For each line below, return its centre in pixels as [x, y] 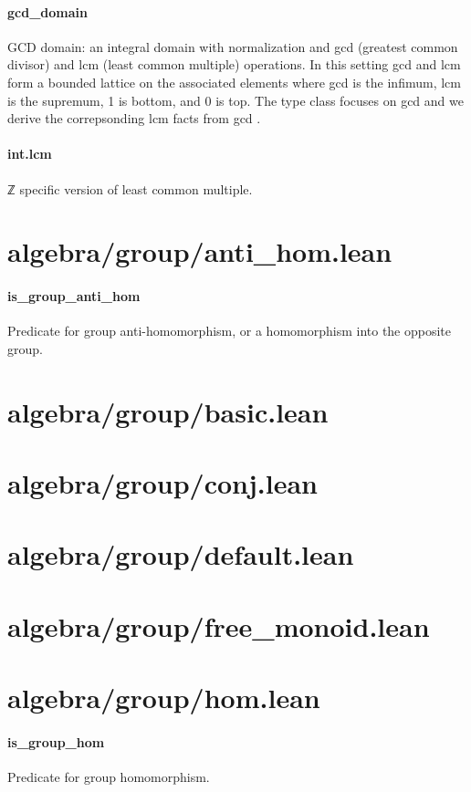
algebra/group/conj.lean [163, 483]
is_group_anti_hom [74, 296]
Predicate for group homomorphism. [109, 777]
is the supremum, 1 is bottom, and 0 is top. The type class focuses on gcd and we [235, 100]
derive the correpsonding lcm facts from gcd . [134, 118]
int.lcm [30, 154]
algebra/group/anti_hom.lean [200, 251]
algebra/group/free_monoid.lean [219, 625]
